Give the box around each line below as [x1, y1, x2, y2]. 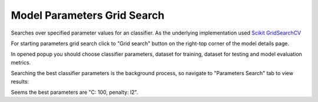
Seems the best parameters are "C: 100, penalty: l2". [11, 89, 138, 96]
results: [11, 78, 29, 85]
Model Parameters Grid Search [11, 9, 165, 22]
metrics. [11, 59, 31, 66]
